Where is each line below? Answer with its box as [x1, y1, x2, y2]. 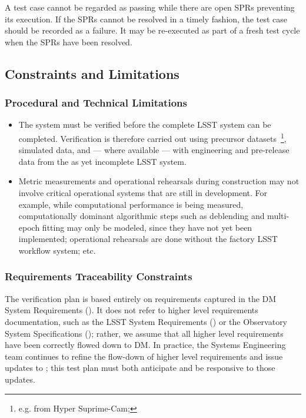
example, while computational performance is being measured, [18, 198, 244, 210]
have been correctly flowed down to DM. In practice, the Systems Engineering [5, 339, 286, 351]
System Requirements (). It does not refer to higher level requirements [5, 304, 258, 316]
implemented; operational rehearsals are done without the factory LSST [18, 233, 278, 245]
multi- [267, 210, 290, 222]
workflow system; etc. [18, 244, 96, 256]
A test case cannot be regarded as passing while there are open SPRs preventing [5, 1, 295, 13]
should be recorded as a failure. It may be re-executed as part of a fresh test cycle [5, 24, 300, 37]
